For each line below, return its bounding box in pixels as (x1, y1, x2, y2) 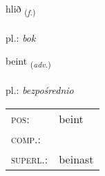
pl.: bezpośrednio (6, 83, 74, 97)
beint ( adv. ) (6, 54, 51, 70)
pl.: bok (6, 30, 36, 45)
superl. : (11, 150, 48, 167)
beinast (59, 150, 94, 167)
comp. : (11, 130, 41, 147)
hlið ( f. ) (6, 1, 36, 17)
